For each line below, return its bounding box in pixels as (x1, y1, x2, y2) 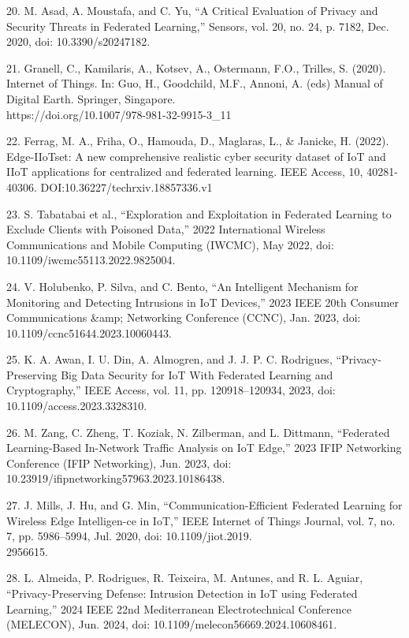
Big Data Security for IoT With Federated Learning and (61, 366, 333, 382)
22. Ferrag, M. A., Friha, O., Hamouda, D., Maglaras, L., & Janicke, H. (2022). (6, 132, 389, 149)
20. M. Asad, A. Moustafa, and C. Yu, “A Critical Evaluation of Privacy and (6, 2, 378, 18)
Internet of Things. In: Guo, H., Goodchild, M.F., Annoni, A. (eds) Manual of (6, 75, 383, 91)
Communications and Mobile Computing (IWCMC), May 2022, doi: (6, 236, 334, 252)
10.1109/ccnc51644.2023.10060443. (6, 324, 172, 341)
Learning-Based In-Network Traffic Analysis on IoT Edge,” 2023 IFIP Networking (6, 439, 402, 456)
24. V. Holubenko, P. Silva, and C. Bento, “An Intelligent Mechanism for (6, 278, 359, 294)
